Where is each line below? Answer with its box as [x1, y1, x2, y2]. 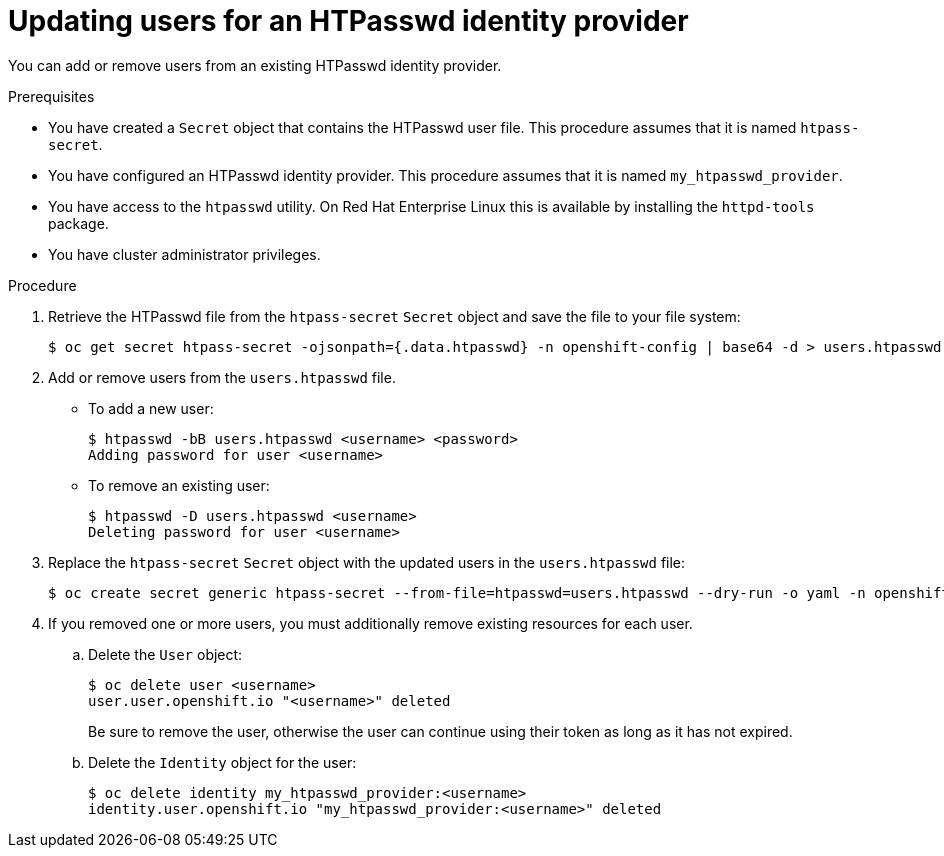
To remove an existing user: [88, 476, 270, 494]
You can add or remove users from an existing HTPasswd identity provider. [8, 56, 502, 74]
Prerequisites [8, 87, 95, 105]
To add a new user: [88, 399, 214, 417]
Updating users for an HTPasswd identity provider [8, 4, 689, 38]
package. [48, 214, 109, 232]
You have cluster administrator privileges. [48, 245, 321, 263]
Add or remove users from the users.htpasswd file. [48, 368, 396, 386]
